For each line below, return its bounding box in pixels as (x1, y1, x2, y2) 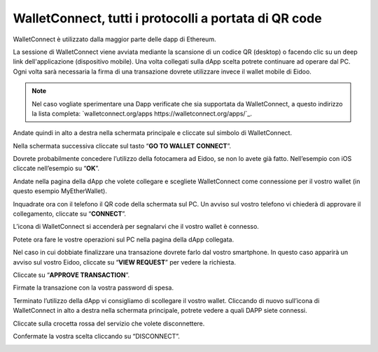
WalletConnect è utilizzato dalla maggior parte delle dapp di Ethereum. (13, 35, 216, 43)
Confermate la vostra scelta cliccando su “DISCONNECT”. (13, 332, 180, 340)
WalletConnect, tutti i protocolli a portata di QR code (13, 10, 322, 26)
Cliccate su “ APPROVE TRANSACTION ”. (13, 270, 129, 279)
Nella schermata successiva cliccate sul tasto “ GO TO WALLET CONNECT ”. (13, 141, 232, 150)
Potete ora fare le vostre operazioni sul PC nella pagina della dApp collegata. (13, 235, 234, 244)
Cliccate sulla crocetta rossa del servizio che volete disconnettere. (13, 319, 205, 328)
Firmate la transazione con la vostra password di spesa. (13, 283, 174, 292)
